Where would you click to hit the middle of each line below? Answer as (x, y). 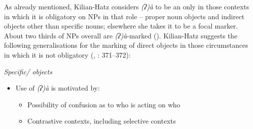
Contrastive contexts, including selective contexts (102, 121)
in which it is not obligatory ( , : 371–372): (67, 54)
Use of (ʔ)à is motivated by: (58, 88)
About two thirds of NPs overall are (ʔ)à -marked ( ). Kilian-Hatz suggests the (121, 35)
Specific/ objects (28, 71)
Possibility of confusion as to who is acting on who (104, 104)
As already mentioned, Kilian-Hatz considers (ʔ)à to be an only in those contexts (126, 6)
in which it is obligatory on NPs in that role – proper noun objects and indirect (124, 16)
